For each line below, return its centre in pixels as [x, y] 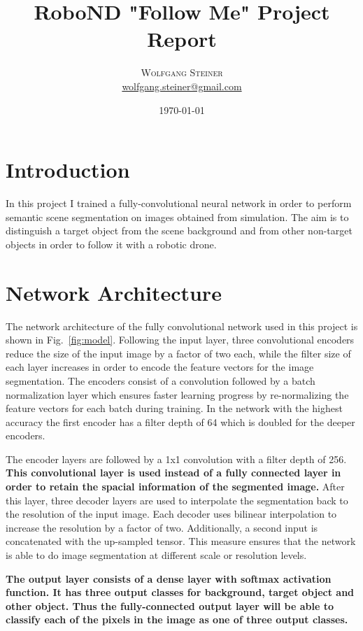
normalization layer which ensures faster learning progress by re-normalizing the [177, 394]
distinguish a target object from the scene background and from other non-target [179, 231]
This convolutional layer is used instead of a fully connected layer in [173, 473]
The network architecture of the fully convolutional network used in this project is [182, 326]
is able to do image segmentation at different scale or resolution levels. [156, 555]
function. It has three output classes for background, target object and [180, 592]
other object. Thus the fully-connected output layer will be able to [170, 605]
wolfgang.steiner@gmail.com [182, 86]
